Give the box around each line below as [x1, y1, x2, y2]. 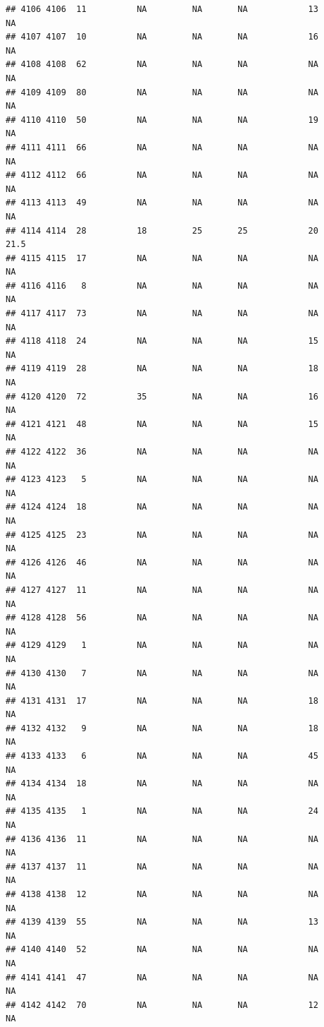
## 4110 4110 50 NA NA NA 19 [6, 114, 318, 125]
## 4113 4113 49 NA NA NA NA [6, 198, 318, 208]
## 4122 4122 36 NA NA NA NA [6, 447, 318, 457]
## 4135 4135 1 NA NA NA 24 [6, 806, 318, 817]
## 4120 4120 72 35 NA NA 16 [6, 391, 318, 402]
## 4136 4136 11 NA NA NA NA [6, 834, 318, 844]
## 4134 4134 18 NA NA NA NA [6, 779, 318, 789]
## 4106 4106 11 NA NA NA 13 [6, 4, 318, 14]
